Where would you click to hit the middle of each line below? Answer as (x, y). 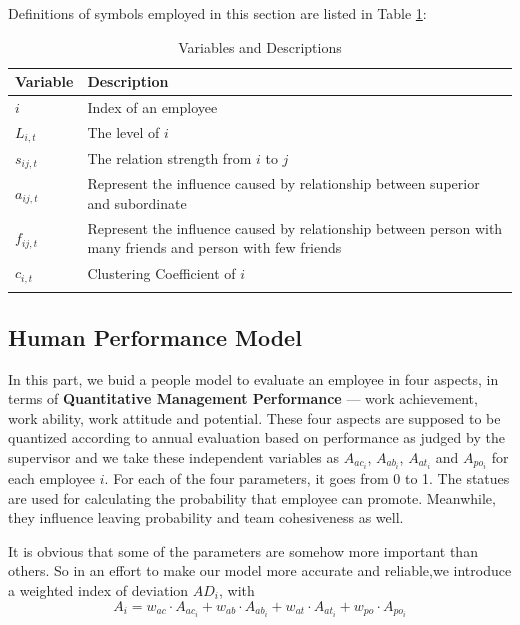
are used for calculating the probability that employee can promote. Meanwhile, (252, 497)
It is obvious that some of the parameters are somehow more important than (243, 550)
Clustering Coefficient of (161, 272)
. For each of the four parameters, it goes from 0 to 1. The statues (307, 478)
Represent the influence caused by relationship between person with (295, 227)
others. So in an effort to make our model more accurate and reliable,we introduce (260, 570)
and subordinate (137, 202)
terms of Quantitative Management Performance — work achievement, (243, 398)
